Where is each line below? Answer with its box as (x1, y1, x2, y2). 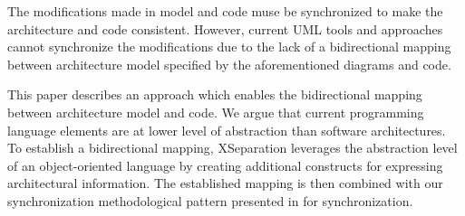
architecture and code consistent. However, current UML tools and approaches (7, 19, 443, 38)
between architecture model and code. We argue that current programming (7, 102, 424, 121)
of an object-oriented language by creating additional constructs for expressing (7, 155, 443, 174)
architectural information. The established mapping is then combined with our (7, 174, 443, 193)
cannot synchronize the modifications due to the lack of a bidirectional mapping (7, 37, 451, 56)
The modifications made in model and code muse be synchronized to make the (7, 2, 443, 20)
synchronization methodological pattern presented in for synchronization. (7, 191, 413, 210)
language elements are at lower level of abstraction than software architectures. (7, 120, 446, 139)
